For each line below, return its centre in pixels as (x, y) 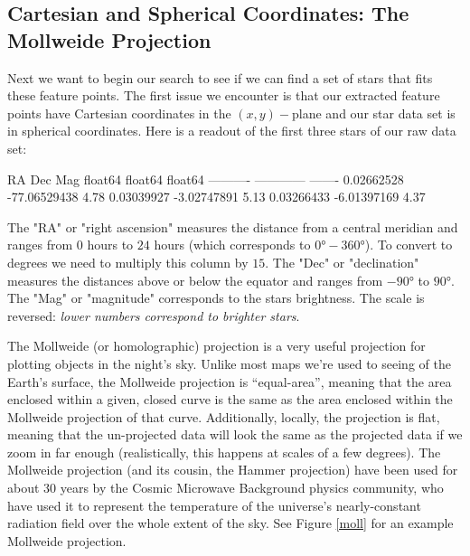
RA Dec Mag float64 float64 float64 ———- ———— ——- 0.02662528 (206, 179)
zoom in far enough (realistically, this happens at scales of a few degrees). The (224, 452)
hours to (110, 245)
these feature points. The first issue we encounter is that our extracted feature (224, 95)
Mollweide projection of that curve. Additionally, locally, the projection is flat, (224, 416)
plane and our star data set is (374, 113)
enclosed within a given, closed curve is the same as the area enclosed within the (230, 399)
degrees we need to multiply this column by (128, 262)
